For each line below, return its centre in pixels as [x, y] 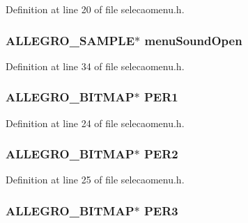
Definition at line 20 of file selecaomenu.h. [95, 9]
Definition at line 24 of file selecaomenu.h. [95, 123]
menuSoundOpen [193, 40]
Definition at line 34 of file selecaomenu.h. [95, 66]
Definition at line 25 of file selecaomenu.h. [95, 180]
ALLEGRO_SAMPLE [70, 40]
